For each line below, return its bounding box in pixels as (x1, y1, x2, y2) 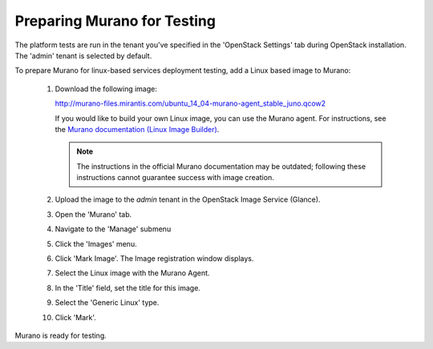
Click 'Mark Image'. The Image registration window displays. (55, 254, 254, 263)
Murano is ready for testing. (14, 331, 107, 340)
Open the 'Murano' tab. (55, 209, 132, 219)
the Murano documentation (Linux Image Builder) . (55, 124, 220, 134)
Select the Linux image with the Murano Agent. (55, 268, 210, 278)
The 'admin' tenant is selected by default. (14, 50, 152, 60)
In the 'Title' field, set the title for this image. (55, 283, 200, 292)
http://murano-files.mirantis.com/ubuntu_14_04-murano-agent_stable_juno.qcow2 (55, 98, 326, 108)
